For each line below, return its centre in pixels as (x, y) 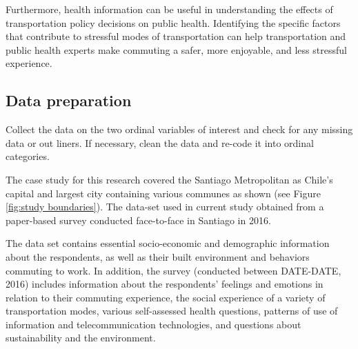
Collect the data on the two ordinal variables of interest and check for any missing (179, 129)
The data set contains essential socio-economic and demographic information (168, 243)
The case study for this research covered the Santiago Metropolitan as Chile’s (169, 179)
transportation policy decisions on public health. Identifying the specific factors (173, 22)
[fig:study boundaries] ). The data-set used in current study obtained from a (165, 207)
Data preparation (69, 100)
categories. (28, 156)
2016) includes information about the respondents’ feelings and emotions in (165, 284)
